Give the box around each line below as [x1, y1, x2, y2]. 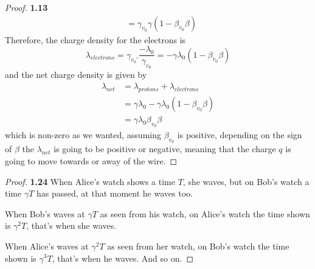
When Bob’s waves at [5, 207, 85, 220]
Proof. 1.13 [5, 1, 48, 13]
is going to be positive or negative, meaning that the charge [54, 142, 276, 155]
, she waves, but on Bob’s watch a [182, 175, 310, 187]
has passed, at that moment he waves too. [36, 187, 193, 200]
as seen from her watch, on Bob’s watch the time [107, 239, 289, 252]
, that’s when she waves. [26, 219, 117, 232]
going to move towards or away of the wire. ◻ [5, 154, 178, 167]
